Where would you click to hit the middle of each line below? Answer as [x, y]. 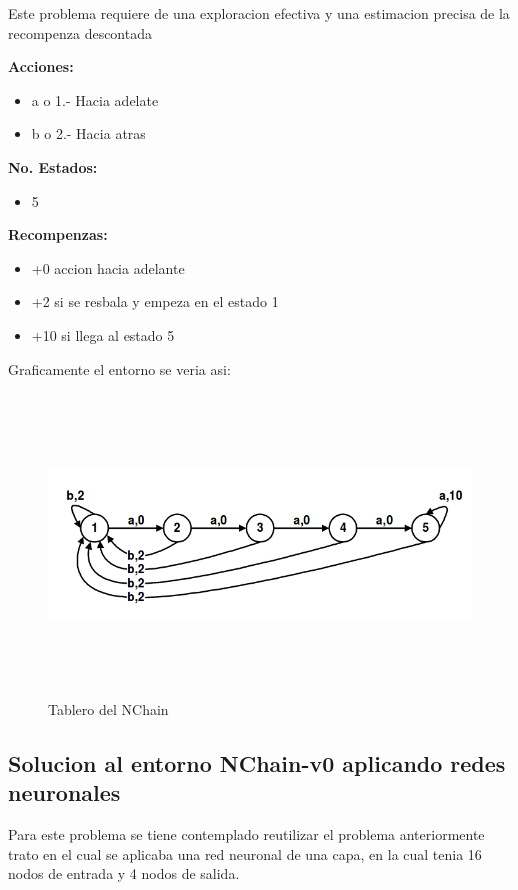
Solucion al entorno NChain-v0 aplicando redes [257, 763]
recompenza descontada [80, 32]
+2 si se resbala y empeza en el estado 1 [155, 301]
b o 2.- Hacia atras [88, 133]
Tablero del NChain [108, 709]
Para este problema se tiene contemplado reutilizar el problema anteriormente [246, 834]
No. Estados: [53, 166]
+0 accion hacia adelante [108, 267]
